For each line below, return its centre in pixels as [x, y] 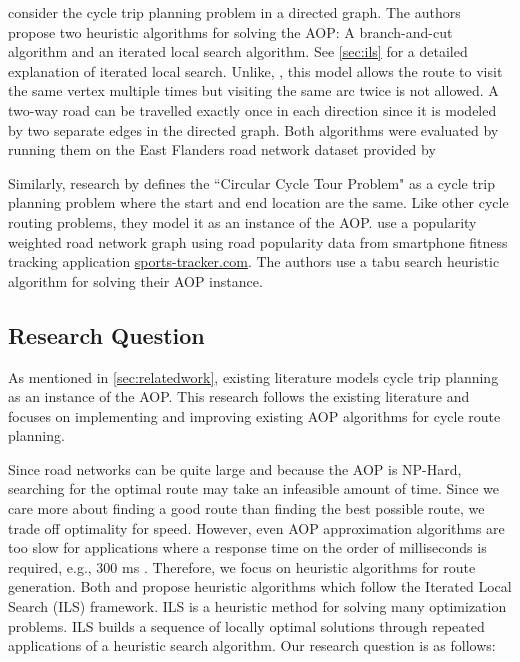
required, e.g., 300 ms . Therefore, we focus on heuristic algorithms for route [242, 566]
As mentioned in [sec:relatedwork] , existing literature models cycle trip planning [253, 376]
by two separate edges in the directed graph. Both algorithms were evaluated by [253, 129]
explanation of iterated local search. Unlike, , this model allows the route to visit [255, 70]
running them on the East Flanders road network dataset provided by [222, 149]
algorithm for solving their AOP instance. [135, 280]
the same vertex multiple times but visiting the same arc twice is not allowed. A [253, 90]
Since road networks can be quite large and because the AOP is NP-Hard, [235, 468]
